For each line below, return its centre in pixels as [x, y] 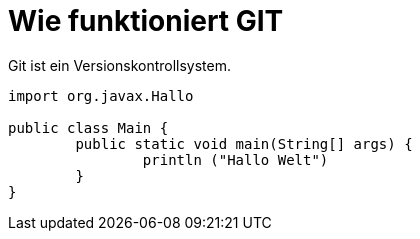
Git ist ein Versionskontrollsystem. [120, 65]
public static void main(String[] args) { [244, 143]
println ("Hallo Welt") [235, 159]
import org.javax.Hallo [101, 95]
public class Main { [88, 127]
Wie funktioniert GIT [146, 21]
